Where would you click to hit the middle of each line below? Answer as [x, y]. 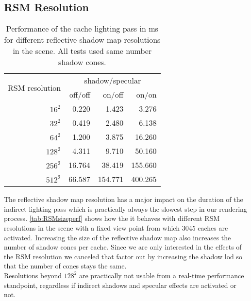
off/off [80, 95]
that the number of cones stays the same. [65, 266]
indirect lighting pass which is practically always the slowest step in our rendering [125, 209]
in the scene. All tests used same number [82, 51]
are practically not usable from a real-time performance [161, 275]
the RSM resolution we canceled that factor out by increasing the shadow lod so [123, 256]
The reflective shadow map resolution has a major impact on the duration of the [124, 199]
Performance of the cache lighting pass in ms [82, 29]
